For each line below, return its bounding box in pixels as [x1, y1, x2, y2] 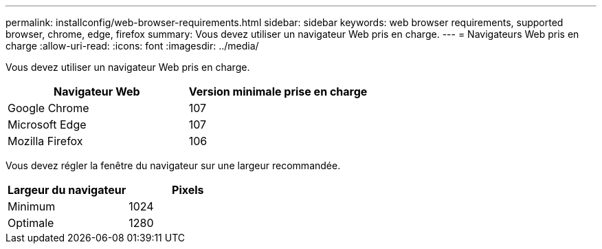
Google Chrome [8, 101, 89, 115]
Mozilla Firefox [8, 134, 83, 148]
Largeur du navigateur [8, 183, 126, 197]
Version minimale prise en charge [188, 85, 368, 98]
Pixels [172, 183, 204, 197]
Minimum [8, 199, 56, 213]
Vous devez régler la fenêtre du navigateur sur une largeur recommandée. [5, 160, 341, 171]
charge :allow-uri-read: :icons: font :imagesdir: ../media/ [5, 40, 259, 52]
